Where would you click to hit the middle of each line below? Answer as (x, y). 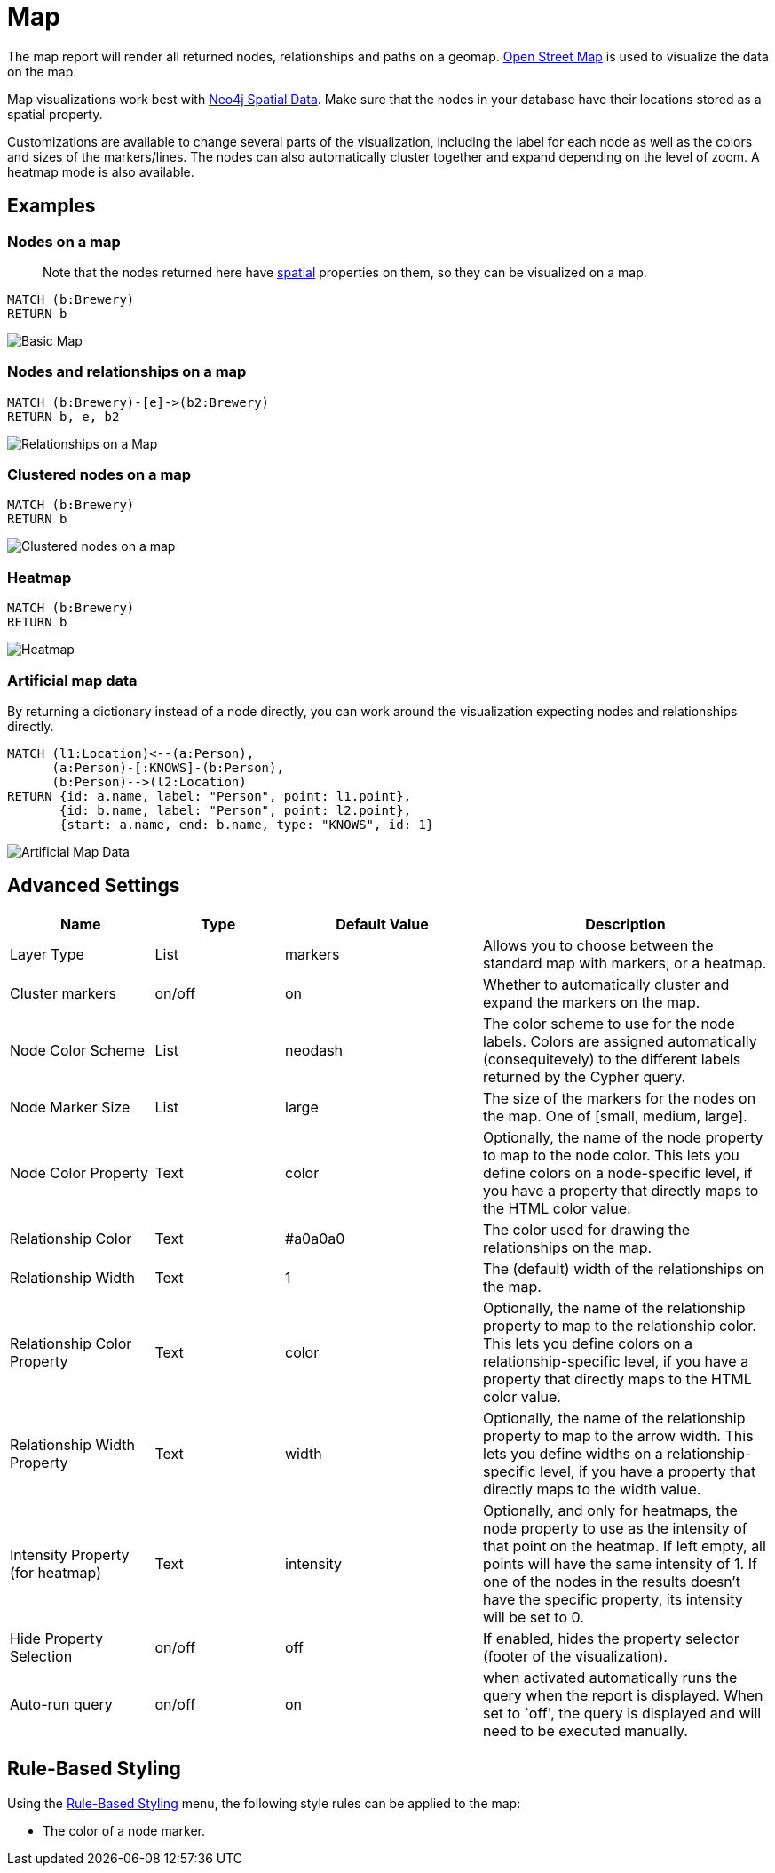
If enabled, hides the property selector (611, 1638)
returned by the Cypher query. (585, 1076)
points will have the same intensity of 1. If (620, 1563)
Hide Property (56, 1638)
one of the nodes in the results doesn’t (612, 1581)
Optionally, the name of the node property (623, 1137)
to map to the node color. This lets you (611, 1155)
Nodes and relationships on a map (127, 372)
